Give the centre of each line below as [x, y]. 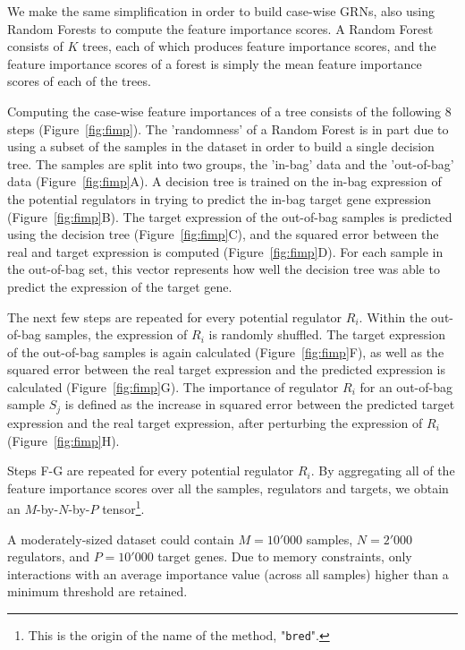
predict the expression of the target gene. [120, 286]
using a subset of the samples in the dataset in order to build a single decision [221, 146]
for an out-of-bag [406, 386]
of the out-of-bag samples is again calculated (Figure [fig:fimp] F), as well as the [226, 351]
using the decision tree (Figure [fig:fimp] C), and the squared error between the [223, 234]
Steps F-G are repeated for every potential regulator [151, 470]
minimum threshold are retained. [97, 591]
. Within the [393, 316]
